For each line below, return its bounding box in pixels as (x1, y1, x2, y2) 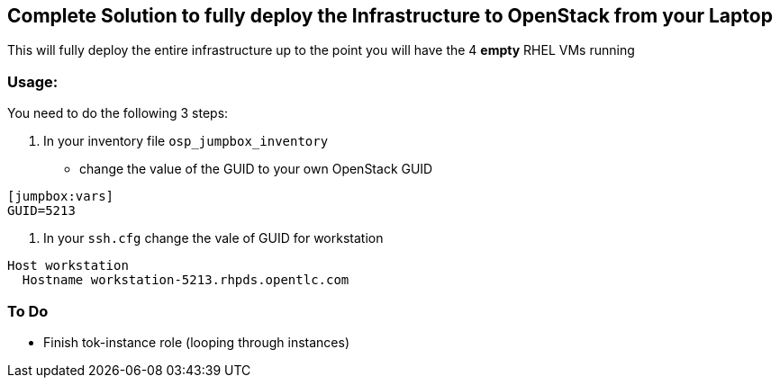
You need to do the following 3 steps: (7, 105, 229, 121)
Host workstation (7, 258, 129, 273)
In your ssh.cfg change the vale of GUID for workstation (43, 230, 384, 246)
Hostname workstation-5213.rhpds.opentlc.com (22, 273, 349, 288)
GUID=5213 (7, 203, 76, 219)
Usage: (7, 72, 59, 91)
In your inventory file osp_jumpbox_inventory (43, 133, 329, 149)
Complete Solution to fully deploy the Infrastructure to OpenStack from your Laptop (7, 4, 773, 27)
